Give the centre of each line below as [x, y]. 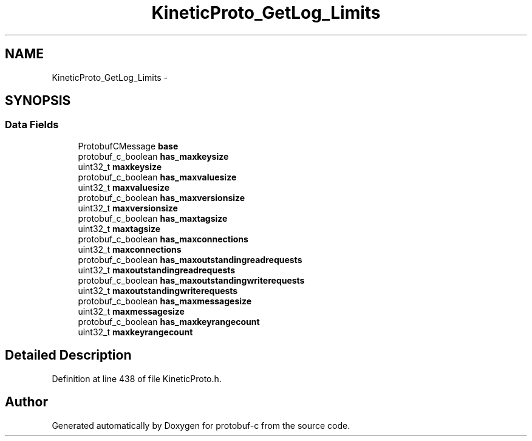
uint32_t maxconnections [130, 249]
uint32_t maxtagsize [119, 228]
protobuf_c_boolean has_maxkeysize [153, 156]
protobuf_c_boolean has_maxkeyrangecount [169, 321]
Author [26, 402]
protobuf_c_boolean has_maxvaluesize [157, 177]
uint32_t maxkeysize [120, 166]
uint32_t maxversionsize [128, 208]
